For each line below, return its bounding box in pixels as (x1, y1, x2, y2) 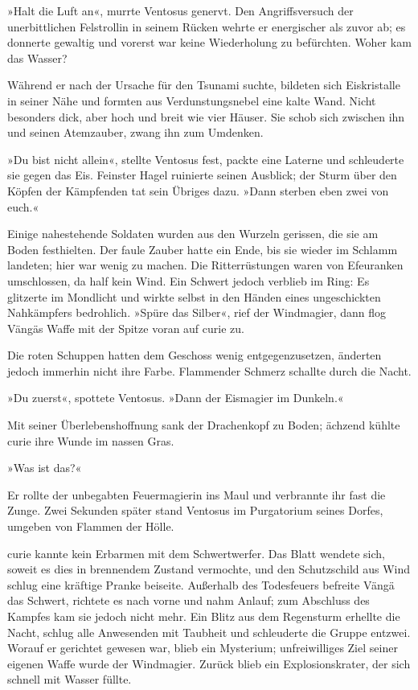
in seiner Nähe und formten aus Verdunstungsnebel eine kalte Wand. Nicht (7, 92, 376, 109)
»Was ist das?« (7, 459, 82, 476)
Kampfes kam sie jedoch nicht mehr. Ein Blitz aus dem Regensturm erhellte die (7, 608, 400, 624)
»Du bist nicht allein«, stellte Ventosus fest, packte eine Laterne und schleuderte (7, 150, 404, 167)
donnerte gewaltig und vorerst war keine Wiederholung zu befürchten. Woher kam (7, 34, 412, 51)
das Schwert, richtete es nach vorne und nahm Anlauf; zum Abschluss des (7, 592, 370, 609)
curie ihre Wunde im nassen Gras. (7, 432, 174, 449)
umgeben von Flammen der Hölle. (7, 518, 174, 535)
